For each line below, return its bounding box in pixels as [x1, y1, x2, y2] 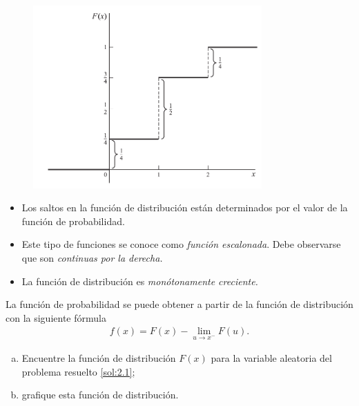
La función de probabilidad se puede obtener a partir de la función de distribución [6, 297, 353, 311]
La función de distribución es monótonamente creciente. [21, 273, 258, 288]
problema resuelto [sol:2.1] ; [21, 364, 135, 378]
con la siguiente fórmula [6, 310, 106, 325]
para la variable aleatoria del [211, 351, 332, 365]
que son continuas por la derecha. [21, 250, 163, 264]
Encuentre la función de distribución [21, 351, 176, 365]
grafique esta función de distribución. [21, 387, 179, 402]
